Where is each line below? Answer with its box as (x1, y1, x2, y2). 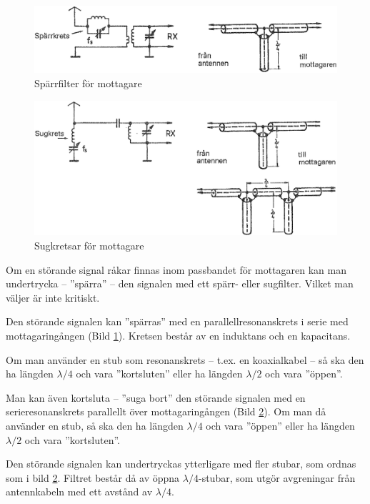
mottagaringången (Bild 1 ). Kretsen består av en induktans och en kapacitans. (6, 327, 351, 342)
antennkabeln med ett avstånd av (6, 484, 153, 499)
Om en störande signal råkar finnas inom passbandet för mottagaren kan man (6, 262, 346, 277)
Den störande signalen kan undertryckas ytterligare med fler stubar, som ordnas (6, 456, 356, 471)
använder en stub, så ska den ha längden (6, 417, 184, 433)
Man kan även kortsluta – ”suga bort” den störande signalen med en (6, 390, 306, 405)
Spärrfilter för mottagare (34, 76, 142, 90)
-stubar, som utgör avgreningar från (198, 470, 356, 485)
